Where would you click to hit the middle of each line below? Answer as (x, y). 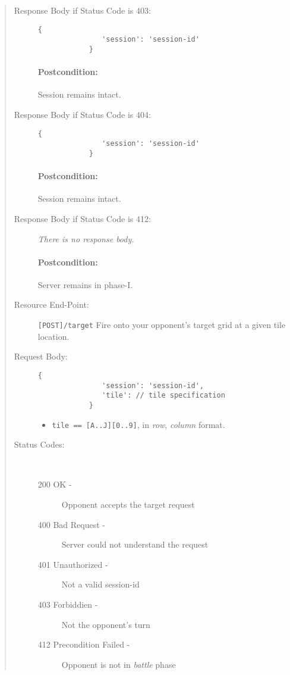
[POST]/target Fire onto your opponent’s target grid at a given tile (162, 325)
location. (53, 336)
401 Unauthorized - (73, 564)
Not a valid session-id (100, 584)
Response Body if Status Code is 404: (82, 114)
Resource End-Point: (51, 304)
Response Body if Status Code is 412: (82, 218)
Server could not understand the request (135, 544)
